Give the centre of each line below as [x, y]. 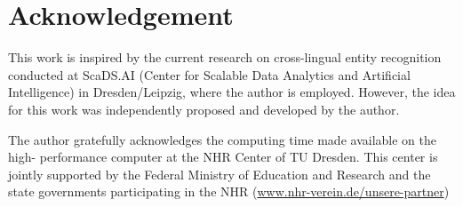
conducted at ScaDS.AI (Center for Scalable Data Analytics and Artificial [209, 74]
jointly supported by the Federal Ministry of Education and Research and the [220, 174]
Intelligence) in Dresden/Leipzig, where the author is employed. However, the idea [232, 92]
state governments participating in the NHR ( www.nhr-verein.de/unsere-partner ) [229, 191]
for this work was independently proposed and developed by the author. [204, 109]
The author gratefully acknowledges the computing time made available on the [222, 139]
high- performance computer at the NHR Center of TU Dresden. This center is [223, 157]
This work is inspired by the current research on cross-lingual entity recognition [225, 57]
